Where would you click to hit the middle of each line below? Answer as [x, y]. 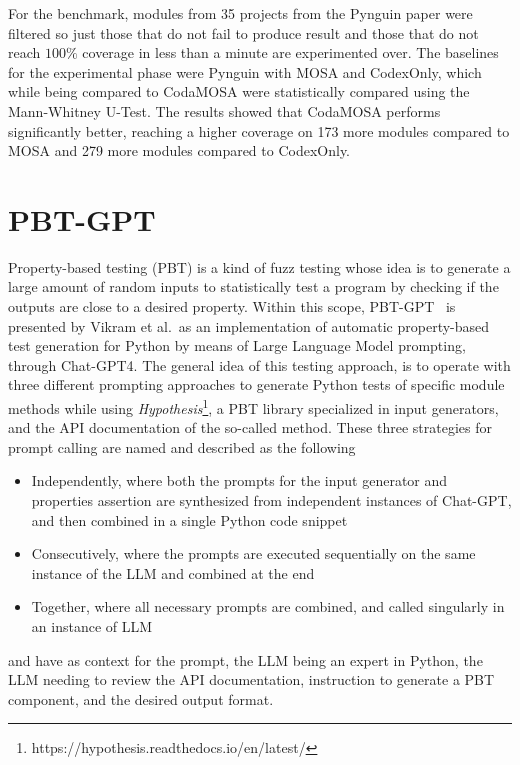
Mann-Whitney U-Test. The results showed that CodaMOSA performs [224, 110]
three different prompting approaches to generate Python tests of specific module [256, 384]
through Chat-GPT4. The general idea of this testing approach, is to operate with [259, 364]
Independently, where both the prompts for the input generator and [239, 480]
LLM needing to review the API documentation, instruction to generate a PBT [251, 679]
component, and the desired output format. [141, 698]
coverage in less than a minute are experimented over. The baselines [290, 52]
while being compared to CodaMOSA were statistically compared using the [239, 91]
